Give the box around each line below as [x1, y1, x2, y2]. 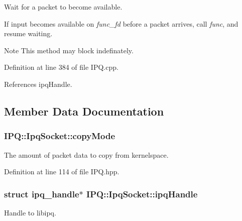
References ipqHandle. [4, 78, 72, 89]
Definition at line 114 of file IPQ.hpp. [4, 166, 119, 177]
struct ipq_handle [4, 187, 79, 200]
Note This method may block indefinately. [4, 45, 134, 55]
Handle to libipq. [4, 207, 56, 217]
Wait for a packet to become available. [4, 2, 123, 12]
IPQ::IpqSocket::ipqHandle [86, 187, 198, 200]
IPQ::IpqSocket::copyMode [4, 130, 115, 142]
